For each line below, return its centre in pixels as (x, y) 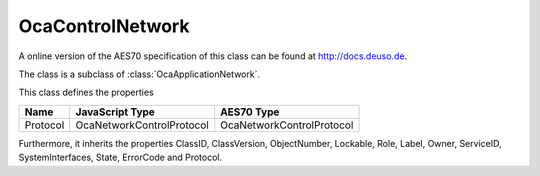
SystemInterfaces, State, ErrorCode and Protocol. (120, 157)
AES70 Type (250, 112)
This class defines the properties (86, 92)
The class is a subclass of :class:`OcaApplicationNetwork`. (139, 74)
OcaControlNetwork (104, 26)
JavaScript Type (115, 112)
